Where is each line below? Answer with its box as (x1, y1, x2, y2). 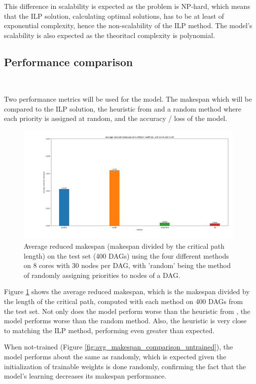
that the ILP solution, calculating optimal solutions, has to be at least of (4, 10, 224, 21)
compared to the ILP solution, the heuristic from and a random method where (4, 103, 242, 114)
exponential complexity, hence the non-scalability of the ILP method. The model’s (4, 20, 253, 31)
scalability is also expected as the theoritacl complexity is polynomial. (4, 30, 215, 40)
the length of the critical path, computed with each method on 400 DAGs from (4, 296, 243, 306)
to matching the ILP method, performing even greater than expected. (4, 325, 215, 335)
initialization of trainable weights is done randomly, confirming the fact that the (4, 361, 246, 371)
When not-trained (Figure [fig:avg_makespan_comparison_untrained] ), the (4, 342, 233, 352)
